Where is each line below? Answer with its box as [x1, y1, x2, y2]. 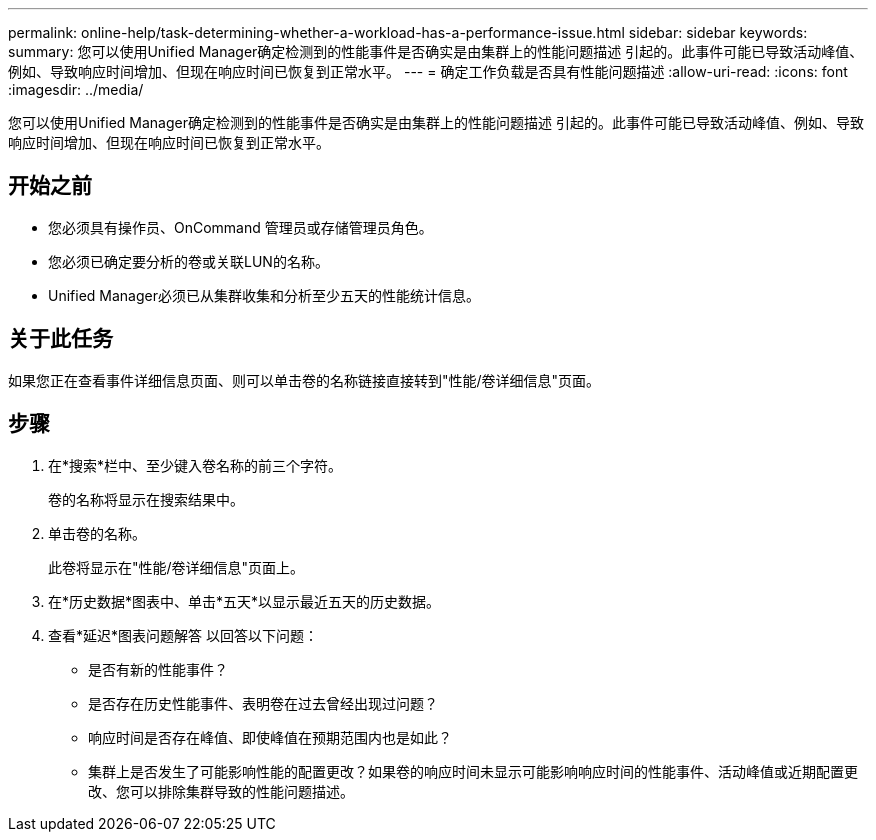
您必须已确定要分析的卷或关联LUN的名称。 [48, 252, 329, 270]
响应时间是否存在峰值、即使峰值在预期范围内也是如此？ [88, 728, 452, 746]
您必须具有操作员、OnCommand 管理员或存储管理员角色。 [48, 218, 433, 236]
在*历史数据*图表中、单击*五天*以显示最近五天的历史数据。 [48, 592, 441, 610]
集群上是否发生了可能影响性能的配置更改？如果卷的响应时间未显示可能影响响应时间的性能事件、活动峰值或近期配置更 [88, 762, 858, 780]
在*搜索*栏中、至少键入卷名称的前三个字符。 [48, 456, 343, 474]
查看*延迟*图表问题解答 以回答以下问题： [48, 626, 318, 644]
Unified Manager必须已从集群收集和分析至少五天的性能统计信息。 [48, 286, 480, 304]
